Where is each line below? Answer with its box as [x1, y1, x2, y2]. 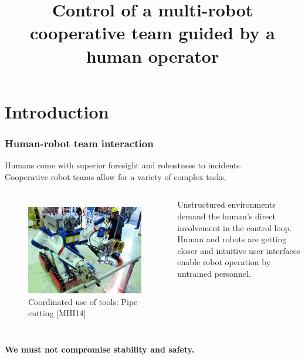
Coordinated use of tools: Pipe [28, 295, 138, 307]
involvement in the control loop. [177, 221, 292, 233]
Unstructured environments [177, 198, 276, 211]
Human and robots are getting [177, 233, 287, 245]
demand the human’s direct [177, 209, 276, 222]
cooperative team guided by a [30, 21, 275, 45]
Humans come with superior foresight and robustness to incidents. [5, 159, 242, 171]
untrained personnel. [177, 267, 251, 279]
